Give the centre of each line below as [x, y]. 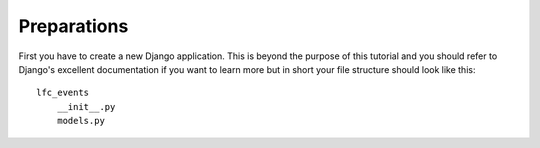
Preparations [73, 26]
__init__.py [86, 106]
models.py [80, 121]
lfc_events [63, 93]
